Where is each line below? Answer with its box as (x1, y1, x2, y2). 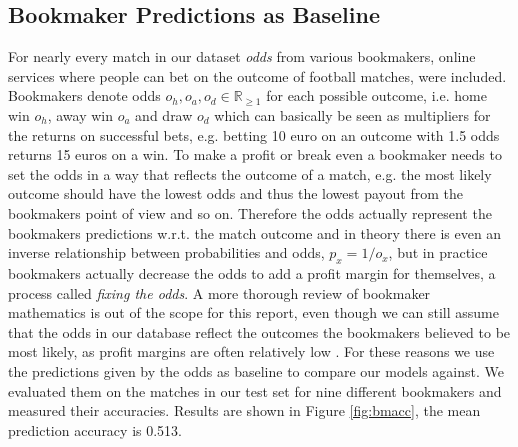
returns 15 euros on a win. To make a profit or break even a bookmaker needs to (8, 144, 502, 165)
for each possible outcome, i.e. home (266, 85, 487, 106)
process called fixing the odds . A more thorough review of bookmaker (8, 282, 431, 303)
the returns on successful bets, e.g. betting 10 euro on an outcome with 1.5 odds (8, 124, 500, 145)
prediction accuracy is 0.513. (8, 419, 182, 440)
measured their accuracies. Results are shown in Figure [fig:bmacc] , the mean (8, 400, 481, 421)
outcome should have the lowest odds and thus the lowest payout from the (8, 183, 463, 204)
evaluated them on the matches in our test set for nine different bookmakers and (8, 380, 502, 401)
